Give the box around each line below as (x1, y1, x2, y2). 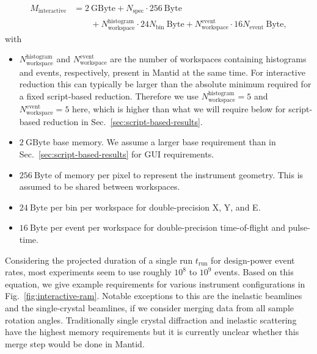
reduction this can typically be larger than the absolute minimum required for (19, 78, 312, 90)
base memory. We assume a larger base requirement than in (53, 135, 276, 148)
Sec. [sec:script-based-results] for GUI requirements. (19, 148, 214, 161)
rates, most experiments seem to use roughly (5, 265, 172, 278)
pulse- (288, 221, 310, 234)
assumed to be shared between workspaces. (19, 180, 180, 193)
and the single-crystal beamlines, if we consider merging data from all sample (5, 301, 294, 314)
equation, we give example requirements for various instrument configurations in (5, 277, 305, 290)
